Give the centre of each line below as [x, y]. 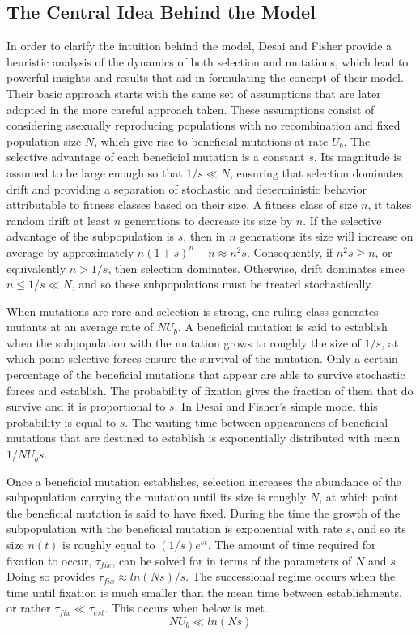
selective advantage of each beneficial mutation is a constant [156, 157]
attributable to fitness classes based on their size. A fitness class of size [182, 205]
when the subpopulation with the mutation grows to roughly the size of [184, 342]
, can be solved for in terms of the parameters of [232, 560]
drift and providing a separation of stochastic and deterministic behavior [187, 188]
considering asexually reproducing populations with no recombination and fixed [204, 125]
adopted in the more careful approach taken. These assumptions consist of [191, 109]
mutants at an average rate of [80, 327]
